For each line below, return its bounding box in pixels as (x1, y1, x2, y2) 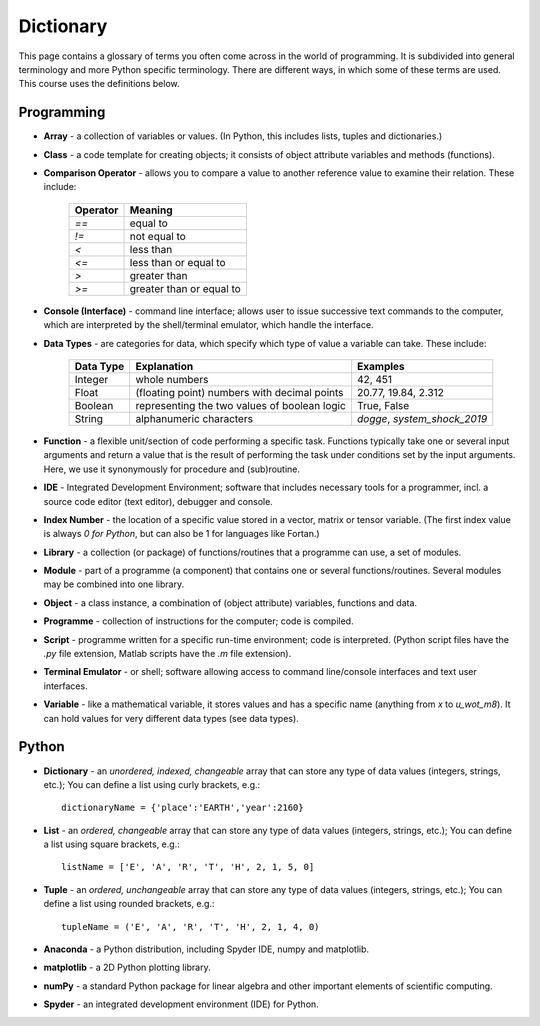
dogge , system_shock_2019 (356, 411, 488, 425)
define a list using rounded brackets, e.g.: (43, 898, 215, 910)
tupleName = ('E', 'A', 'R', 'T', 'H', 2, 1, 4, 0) (61, 921, 320, 932)
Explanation (135, 359, 194, 373)
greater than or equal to (129, 281, 242, 295)
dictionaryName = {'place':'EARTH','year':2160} (61, 802, 304, 814)
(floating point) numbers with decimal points (135, 385, 344, 399)
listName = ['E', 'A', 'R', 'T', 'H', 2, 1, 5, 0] (61, 861, 315, 873)
